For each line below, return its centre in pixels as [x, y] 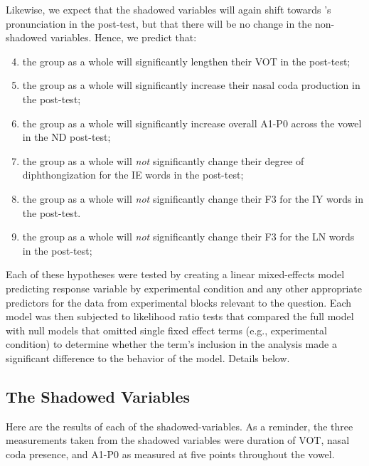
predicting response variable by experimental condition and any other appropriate [184, 288]
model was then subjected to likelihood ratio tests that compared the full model [180, 316]
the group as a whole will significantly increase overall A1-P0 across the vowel [192, 123]
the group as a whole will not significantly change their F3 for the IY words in [193, 198]
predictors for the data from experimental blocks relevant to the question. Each [178, 302]
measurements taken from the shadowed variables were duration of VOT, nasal [178, 440]
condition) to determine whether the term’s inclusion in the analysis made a [171, 344]
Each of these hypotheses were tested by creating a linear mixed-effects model [175, 274]
